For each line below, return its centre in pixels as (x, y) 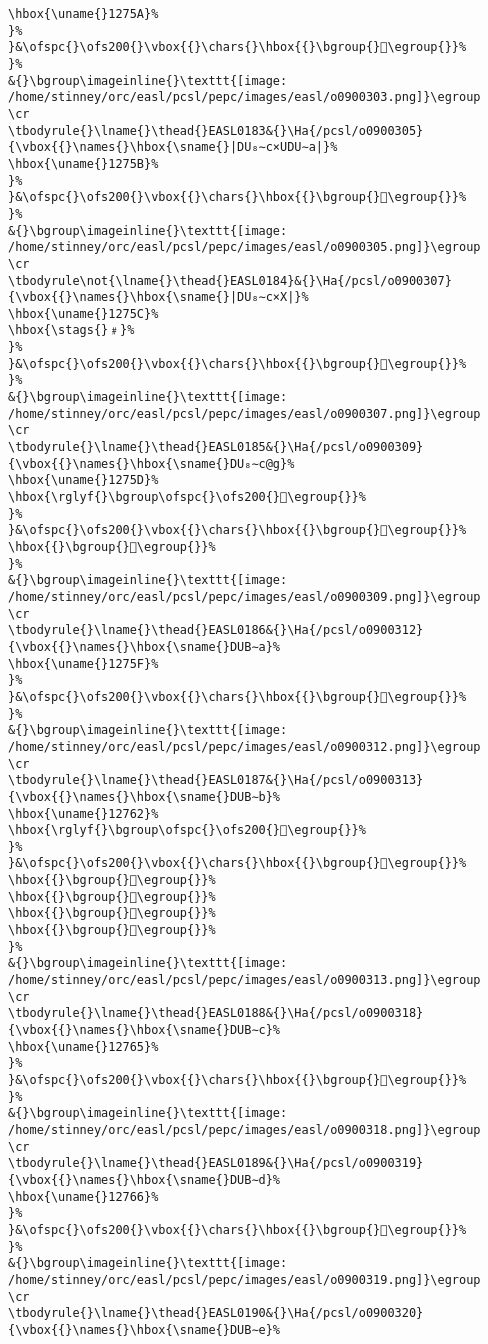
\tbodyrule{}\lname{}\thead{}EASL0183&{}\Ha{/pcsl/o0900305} (216, 130)
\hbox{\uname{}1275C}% (83, 313)
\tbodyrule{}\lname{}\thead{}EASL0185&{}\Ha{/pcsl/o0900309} (216, 447)
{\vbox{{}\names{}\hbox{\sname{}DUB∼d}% (144, 1179)
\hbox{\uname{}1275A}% (83, 14)
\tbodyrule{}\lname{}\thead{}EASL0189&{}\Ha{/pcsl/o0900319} (216, 1163)
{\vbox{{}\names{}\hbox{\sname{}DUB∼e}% (144, 1329)
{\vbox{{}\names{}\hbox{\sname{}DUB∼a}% (144, 646)
